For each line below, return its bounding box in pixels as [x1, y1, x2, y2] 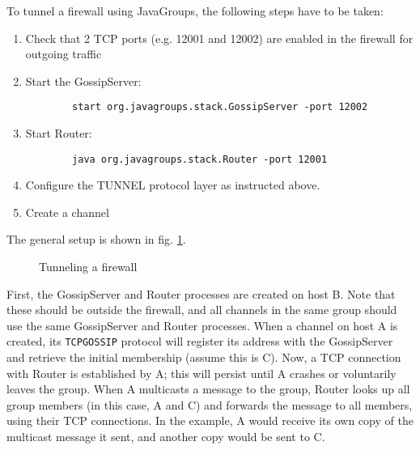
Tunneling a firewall [39, 258, 138, 275]
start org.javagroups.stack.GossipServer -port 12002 [72, 101, 368, 113]
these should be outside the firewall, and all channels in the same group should [6, 301, 397, 318]
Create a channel [25, 203, 109, 220]
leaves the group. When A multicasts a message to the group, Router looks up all [6, 380, 410, 397]
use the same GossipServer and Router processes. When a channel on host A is [6, 316, 398, 333]
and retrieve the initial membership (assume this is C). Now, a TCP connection [6, 349, 401, 366]
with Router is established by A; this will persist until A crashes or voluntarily [6, 364, 397, 381]
